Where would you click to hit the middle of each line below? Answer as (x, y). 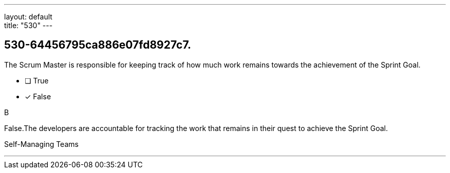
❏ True (37, 80)
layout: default (28, 17)
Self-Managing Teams (41, 144)
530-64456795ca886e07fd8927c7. (98, 45)
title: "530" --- (29, 25)
